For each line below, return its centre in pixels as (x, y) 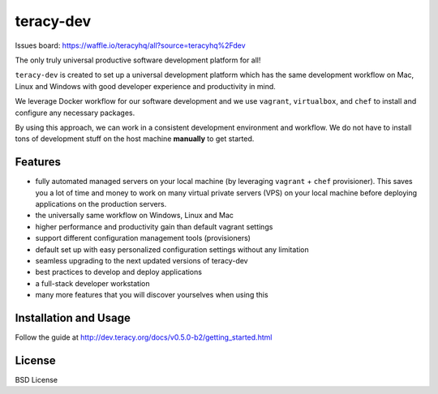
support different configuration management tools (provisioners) (143, 238)
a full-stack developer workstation (92, 283)
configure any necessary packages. (75, 113)
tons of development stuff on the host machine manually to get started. (135, 139)
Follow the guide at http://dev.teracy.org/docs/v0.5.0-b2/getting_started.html (144, 337)
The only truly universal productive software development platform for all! (138, 60)
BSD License (36, 379)
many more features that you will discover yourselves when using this (152, 295)
